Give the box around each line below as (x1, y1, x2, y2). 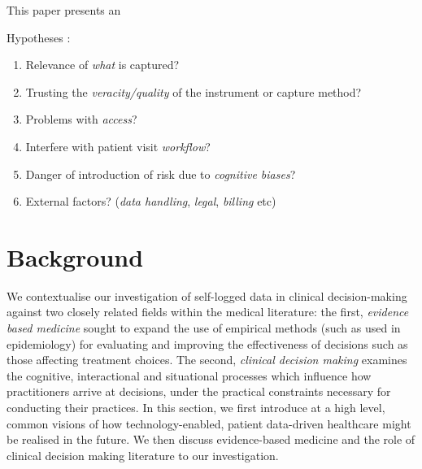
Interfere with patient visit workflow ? (25, 137, 211, 154)
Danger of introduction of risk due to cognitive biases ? (25, 165, 296, 182)
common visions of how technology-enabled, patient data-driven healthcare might (7, 415, 411, 432)
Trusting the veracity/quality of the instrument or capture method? (25, 83, 362, 100)
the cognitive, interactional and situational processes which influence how (7, 367, 372, 384)
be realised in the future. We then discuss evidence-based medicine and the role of (7, 431, 415, 448)
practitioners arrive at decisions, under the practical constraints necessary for (7, 383, 391, 400)
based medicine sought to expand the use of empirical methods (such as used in (7, 319, 401, 337)
